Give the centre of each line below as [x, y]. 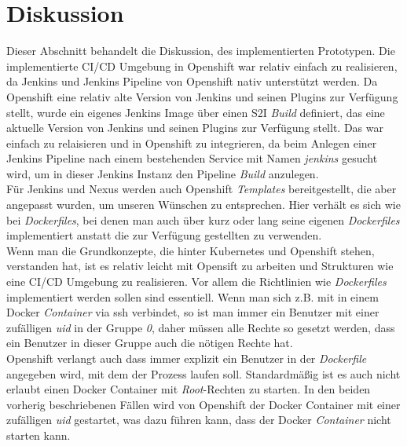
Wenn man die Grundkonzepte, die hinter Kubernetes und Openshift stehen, [191, 250]
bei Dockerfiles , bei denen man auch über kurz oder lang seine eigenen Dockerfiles [203, 219]
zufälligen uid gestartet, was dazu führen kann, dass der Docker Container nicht [199, 420]
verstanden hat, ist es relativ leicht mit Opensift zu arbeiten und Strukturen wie [200, 266]
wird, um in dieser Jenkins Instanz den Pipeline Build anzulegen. [163, 173]
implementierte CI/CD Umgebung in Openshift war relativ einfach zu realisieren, [202, 66]
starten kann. [38, 435]
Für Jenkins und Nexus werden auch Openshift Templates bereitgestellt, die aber [202, 189]
